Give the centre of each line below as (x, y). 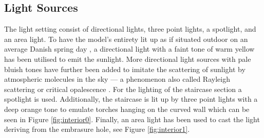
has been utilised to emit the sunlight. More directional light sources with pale (128, 59)
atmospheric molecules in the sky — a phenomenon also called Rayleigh (117, 79)
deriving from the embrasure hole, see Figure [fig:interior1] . (97, 129)
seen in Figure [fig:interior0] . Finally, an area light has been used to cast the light (132, 119)
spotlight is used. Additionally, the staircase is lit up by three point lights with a (131, 99)
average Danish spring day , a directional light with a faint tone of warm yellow (129, 49)
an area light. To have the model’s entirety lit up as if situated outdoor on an (126, 39)
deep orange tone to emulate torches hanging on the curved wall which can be (127, 109)
